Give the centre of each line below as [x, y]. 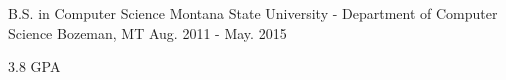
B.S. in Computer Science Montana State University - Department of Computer [253, 13]
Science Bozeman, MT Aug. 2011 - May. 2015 [147, 32]
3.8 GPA [34, 66]
